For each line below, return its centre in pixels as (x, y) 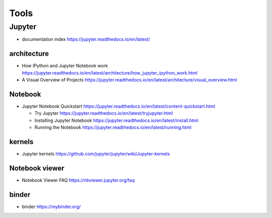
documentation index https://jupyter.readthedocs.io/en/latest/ (86, 39)
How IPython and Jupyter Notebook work (65, 66)
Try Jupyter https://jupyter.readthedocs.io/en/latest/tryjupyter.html (104, 113)
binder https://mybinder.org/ (51, 206)
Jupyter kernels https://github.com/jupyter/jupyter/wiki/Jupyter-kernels (96, 154)
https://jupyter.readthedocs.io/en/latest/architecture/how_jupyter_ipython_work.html (110, 72)
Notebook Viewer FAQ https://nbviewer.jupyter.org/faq (78, 180)
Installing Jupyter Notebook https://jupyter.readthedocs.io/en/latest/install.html (116, 120)
